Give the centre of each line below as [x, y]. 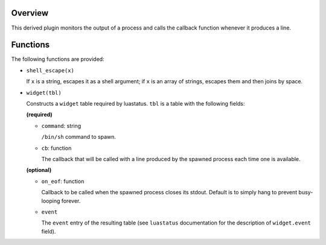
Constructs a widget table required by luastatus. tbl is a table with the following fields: [136, 103]
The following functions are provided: [58, 59]
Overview [30, 13]
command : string [61, 126]
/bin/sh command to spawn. [79, 137]
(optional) [39, 170]
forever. [71, 201]
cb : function [56, 148]
